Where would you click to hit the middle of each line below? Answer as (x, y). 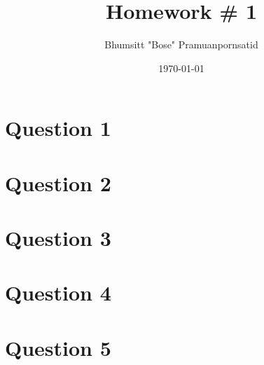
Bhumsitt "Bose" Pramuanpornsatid (181, 44)
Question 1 (58, 128)
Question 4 (58, 292)
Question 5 (58, 347)
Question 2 (58, 182)
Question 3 (58, 238)
